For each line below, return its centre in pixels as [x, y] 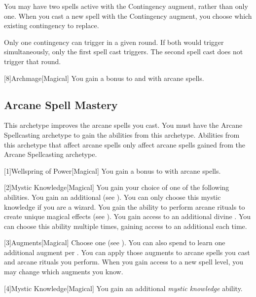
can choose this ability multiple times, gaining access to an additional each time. [126, 226]
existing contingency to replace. [52, 25]
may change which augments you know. [64, 272]
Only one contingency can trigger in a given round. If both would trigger [114, 42]
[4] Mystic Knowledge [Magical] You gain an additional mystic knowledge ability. [123, 288]
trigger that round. [33, 61]
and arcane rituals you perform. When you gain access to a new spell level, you [124, 262]
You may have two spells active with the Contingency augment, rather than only [126, 6]
